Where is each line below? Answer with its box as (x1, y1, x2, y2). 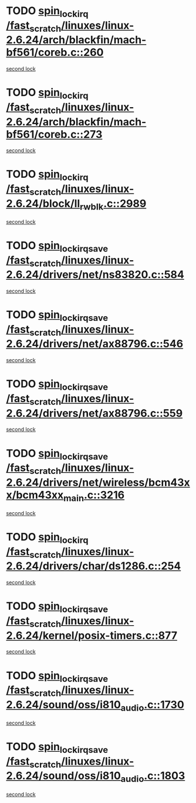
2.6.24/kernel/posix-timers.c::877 (6, 629, 178, 642)
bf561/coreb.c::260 (6, 46, 104, 59)
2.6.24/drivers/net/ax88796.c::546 (6, 337, 184, 351)
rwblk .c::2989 (80, 197, 147, 213)
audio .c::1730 (120, 698, 185, 714)
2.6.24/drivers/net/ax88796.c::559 (6, 406, 183, 420)
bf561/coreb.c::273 (6, 128, 103, 141)
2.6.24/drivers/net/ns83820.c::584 (6, 268, 185, 281)
